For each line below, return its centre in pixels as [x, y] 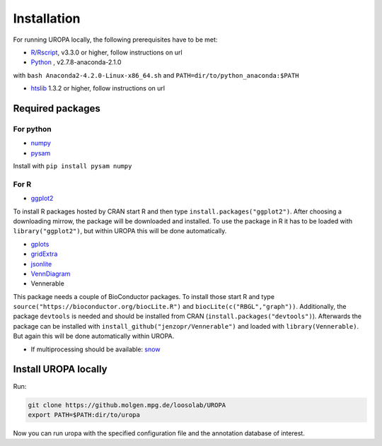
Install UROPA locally [60, 369]
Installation [47, 18]
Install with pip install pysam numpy [73, 166]
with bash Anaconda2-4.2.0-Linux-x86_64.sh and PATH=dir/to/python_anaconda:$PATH [156, 75]
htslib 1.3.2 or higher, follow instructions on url [98, 88]
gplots [40, 244]
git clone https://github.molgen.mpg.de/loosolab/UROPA [127, 405]
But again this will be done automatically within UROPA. [94, 336]
